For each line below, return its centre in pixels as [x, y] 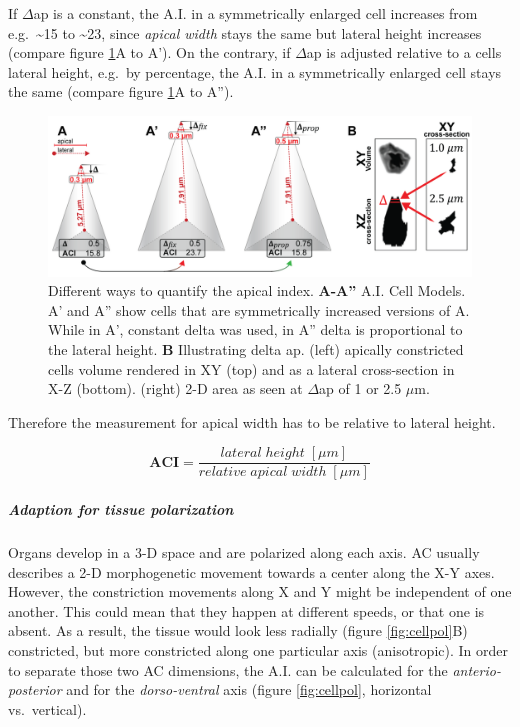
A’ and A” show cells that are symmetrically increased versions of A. [259, 309]
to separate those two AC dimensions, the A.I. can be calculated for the [228, 669]
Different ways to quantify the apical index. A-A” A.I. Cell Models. [257, 290]
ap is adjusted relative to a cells [404, 52]
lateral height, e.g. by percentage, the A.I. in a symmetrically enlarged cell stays [255, 71]
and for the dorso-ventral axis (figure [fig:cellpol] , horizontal [249, 689]
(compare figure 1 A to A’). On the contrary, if [149, 52]
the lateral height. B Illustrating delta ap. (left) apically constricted [256, 349]
